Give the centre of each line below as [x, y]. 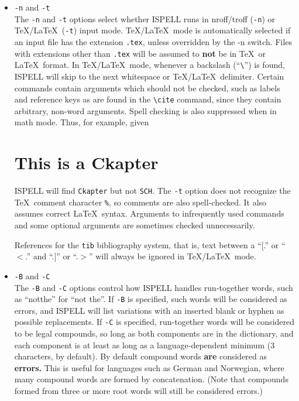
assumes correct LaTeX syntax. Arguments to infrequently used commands [149, 213]
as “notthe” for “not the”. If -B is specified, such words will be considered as [151, 299]
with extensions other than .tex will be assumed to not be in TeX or [140, 53]
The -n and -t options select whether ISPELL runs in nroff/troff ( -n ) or [145, 18]
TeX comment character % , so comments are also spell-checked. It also [140, 202]
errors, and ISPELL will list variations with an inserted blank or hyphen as [149, 310]
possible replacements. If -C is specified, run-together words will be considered [154, 322]
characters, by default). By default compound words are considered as [141, 356]
